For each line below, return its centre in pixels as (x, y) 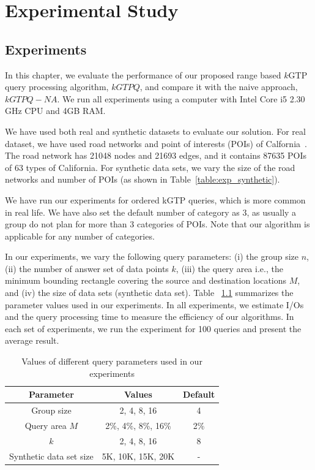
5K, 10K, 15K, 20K (138, 456)
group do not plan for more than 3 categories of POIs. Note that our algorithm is (157, 224)
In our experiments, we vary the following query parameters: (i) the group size (152, 256)
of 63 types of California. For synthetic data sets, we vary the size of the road (150, 167)
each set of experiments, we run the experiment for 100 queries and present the (153, 328)
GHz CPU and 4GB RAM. (55, 111)
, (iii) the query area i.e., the (229, 268)
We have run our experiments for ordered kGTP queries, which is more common (155, 199)
